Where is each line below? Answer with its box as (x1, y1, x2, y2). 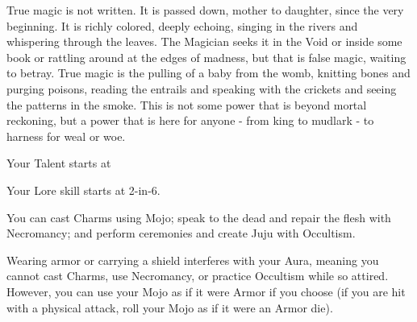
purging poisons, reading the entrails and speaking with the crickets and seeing (6, 80, 397, 97)
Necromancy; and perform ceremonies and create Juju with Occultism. (6, 225, 356, 242)
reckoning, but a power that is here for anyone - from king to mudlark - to (6, 112, 374, 129)
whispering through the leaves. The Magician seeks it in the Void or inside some (6, 33, 402, 50)
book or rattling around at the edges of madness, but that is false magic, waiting (6, 48, 407, 65)
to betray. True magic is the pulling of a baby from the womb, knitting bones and (6, 64, 411, 81)
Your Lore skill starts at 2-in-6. (6, 181, 161, 198)
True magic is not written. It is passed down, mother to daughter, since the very (6, 2, 404, 18)
